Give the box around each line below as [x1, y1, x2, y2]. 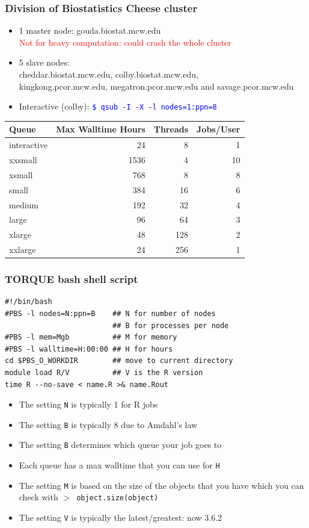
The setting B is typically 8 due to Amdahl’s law [19, 418, 198, 430]
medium [9, 198, 38, 211]
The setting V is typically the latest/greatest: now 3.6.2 [19, 511, 222, 524]
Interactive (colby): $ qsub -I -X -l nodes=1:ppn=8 [19, 100, 217, 113]
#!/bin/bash [5, 297, 52, 306]
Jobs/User [197, 123, 240, 135]
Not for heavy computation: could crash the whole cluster [19, 36, 231, 48]
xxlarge [9, 243, 36, 256]
